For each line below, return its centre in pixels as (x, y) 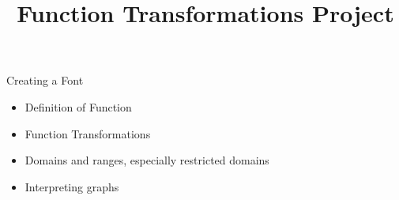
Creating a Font (45, 80)
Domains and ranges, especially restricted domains (147, 160)
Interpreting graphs (72, 186)
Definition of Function (78, 106)
